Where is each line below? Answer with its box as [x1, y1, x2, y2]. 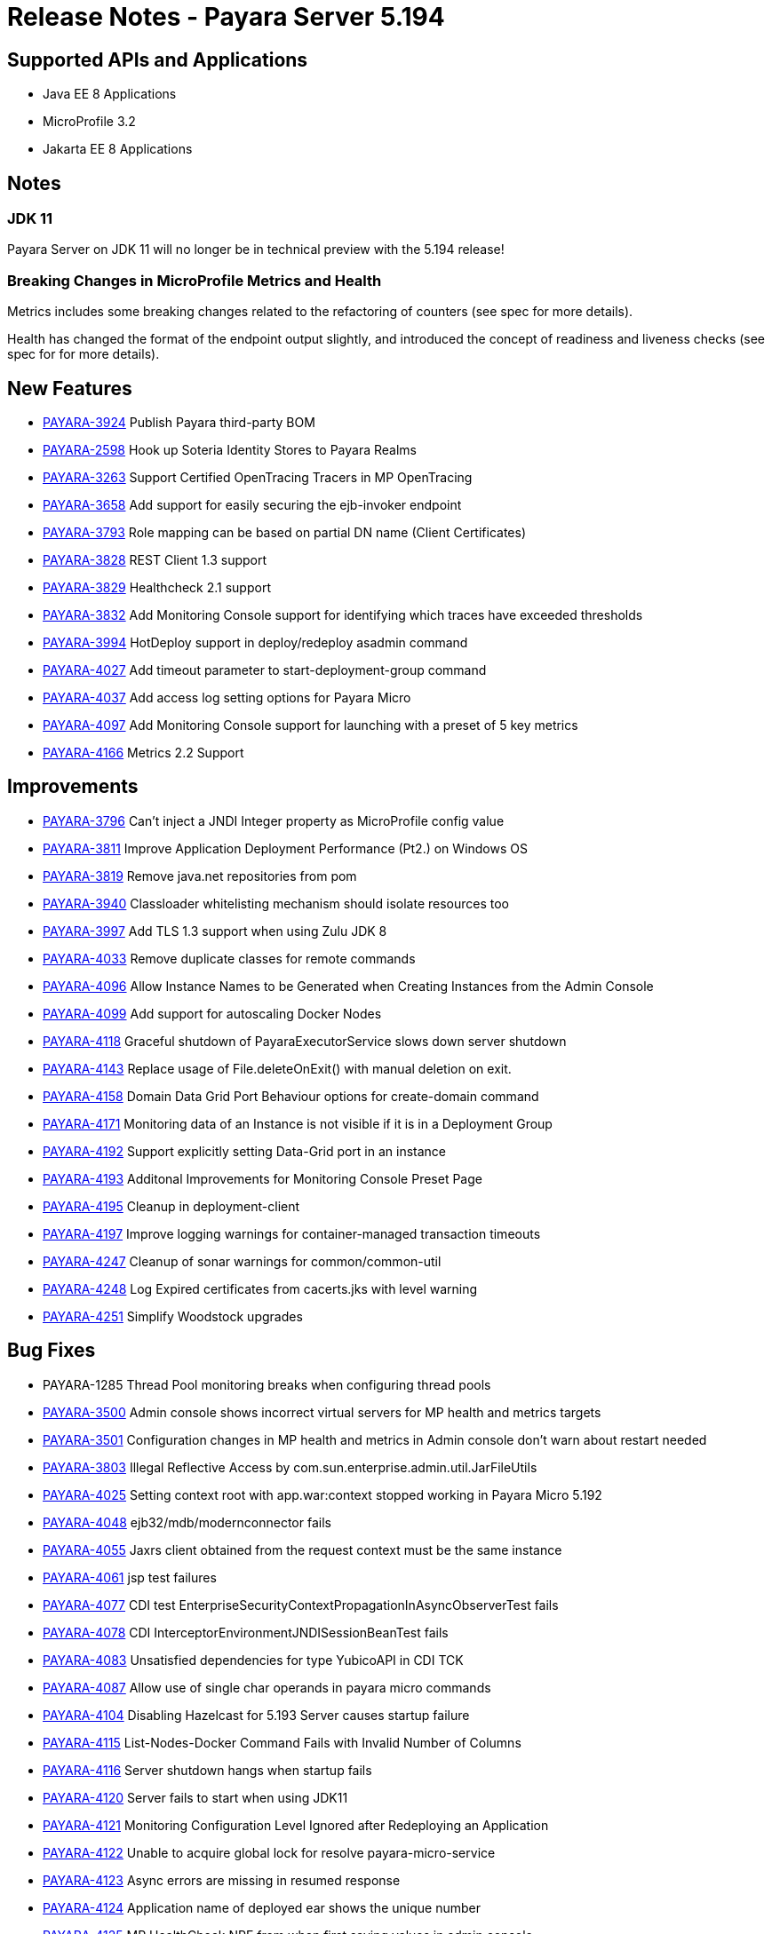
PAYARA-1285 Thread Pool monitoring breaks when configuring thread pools [43, 1376, 491, 1392]
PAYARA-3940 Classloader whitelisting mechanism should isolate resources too [43, 895, 509, 911]
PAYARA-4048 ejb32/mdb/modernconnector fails [43, 1514, 331, 1530]
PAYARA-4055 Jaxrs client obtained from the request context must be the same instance [43, 1542, 562, 1558]
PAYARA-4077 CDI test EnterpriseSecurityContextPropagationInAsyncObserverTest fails [43, 1597, 559, 1613]
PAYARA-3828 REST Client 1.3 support [43, 551, 267, 567]
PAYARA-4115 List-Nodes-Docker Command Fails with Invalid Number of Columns [43, 1734, 521, 1750]
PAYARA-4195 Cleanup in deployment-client [43, 1198, 300, 1214]
